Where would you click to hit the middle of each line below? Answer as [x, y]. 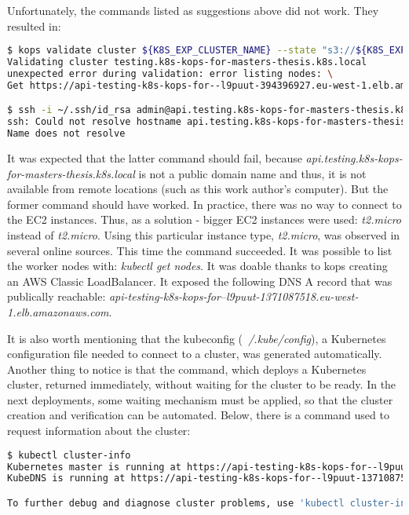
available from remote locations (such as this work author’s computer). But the [198, 189]
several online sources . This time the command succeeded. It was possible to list [200, 250]
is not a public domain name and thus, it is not [252, 173]
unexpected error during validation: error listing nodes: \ [170, 73]
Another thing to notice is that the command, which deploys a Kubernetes [187, 369]
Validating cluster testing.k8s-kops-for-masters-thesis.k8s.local [187, 62]
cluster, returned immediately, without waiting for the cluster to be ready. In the [202, 384]
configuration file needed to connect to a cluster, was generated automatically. [195, 354]
